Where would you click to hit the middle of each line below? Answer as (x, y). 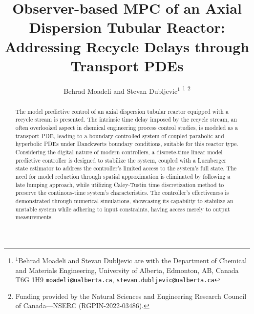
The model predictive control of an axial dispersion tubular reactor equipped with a (122, 111)
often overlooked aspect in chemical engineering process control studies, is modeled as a (127, 128)
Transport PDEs (127, 65)
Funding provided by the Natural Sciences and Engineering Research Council (131, 296)
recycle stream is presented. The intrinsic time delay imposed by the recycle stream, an (126, 119)
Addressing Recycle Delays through (127, 46)
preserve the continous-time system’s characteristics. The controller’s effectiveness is (122, 193)
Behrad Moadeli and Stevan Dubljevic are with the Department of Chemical (133, 260)
